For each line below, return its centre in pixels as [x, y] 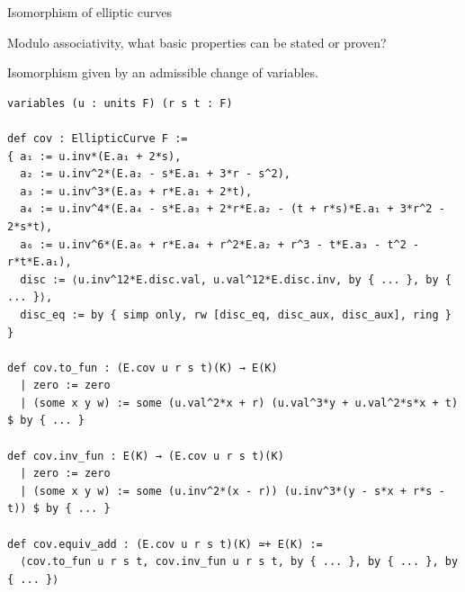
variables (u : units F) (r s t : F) [120, 103]
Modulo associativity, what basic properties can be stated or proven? [197, 42]
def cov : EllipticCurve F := [98, 138]
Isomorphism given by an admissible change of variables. [163, 72]
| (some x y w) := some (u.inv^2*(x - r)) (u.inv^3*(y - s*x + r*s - [232, 491]
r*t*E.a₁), [40, 262]
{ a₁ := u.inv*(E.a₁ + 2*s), [94, 156]
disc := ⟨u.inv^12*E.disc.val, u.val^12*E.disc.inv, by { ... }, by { [236, 279]
